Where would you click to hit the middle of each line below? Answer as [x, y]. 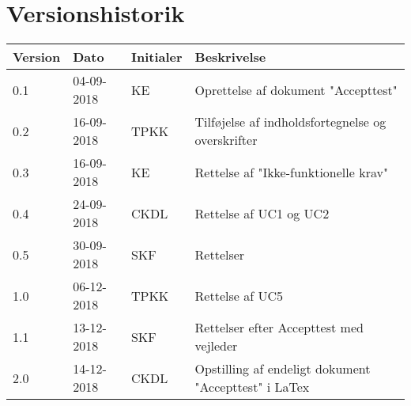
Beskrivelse [230, 57]
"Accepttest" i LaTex [252, 387]
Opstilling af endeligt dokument [283, 369]
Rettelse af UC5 [239, 295]
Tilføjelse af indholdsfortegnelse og [290, 122]
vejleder [216, 346]
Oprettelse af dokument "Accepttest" [296, 89]
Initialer [156, 57]
